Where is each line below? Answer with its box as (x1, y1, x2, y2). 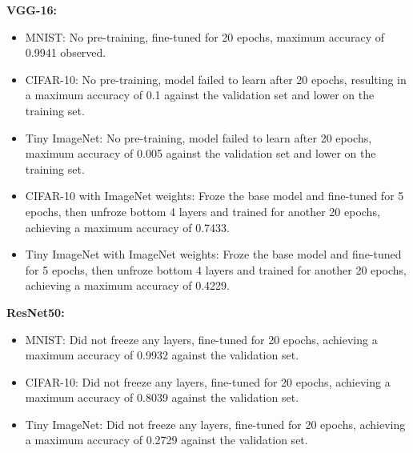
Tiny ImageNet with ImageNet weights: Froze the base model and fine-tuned (25, 246, 402, 263)
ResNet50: (6, 303, 65, 320)
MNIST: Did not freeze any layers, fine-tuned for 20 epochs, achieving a (25, 331, 378, 347)
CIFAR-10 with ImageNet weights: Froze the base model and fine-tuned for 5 (25, 187, 404, 204)
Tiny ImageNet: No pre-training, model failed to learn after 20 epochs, (25, 129, 372, 146)
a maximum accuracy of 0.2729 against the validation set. (25, 431, 308, 448)
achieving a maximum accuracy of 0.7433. (25, 218, 230, 235)
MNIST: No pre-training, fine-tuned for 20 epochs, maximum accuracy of (25, 28, 385, 45)
